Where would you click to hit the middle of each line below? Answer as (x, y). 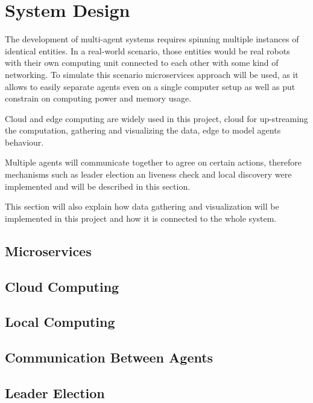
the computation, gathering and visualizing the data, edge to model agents (143, 130)
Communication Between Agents (109, 357)
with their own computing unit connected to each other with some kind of (142, 63)
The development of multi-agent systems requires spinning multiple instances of (152, 39)
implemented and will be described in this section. (98, 186)
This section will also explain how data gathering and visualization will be (142, 206)
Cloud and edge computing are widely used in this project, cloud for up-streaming (156, 118)
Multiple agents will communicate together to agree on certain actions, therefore (153, 162)
